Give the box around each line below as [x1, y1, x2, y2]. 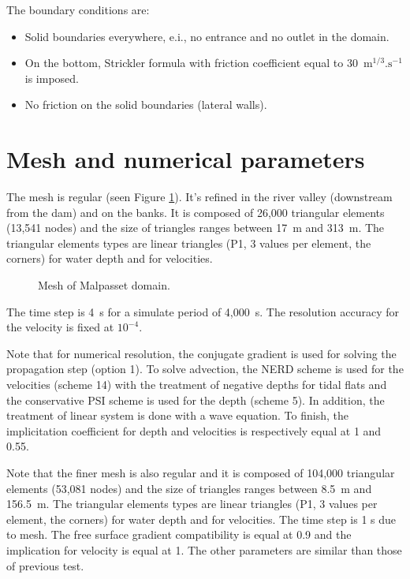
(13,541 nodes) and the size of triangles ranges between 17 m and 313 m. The [6, 219, 385, 236]
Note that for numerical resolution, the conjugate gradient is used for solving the [6, 345, 397, 361]
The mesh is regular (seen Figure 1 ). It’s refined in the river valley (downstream [6, 189, 393, 205]
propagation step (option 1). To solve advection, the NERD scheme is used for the [6, 360, 404, 377]
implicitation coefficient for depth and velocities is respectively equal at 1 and [6, 422, 382, 439]
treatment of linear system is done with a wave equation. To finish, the [6, 407, 348, 424]
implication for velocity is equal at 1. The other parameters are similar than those [6, 541, 402, 558]
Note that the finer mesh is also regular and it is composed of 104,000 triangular [6, 465, 395, 480]
